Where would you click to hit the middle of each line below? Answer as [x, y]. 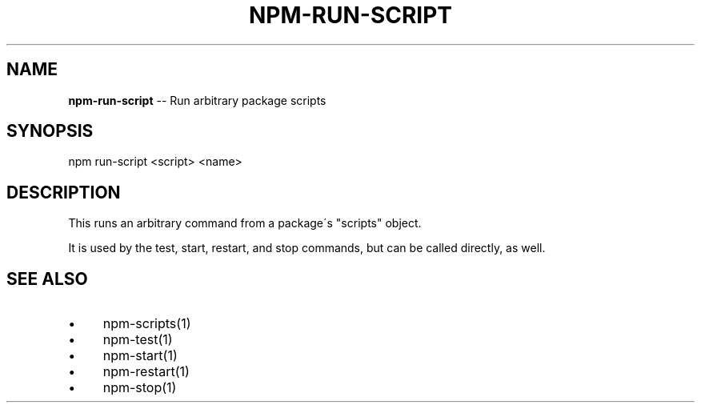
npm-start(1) [140, 356]
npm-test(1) [138, 340]
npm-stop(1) [140, 388]
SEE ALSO [47, 279]
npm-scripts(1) [147, 324]
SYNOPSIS [50, 131]
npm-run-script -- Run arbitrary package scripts [197, 100]
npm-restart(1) [146, 372]
